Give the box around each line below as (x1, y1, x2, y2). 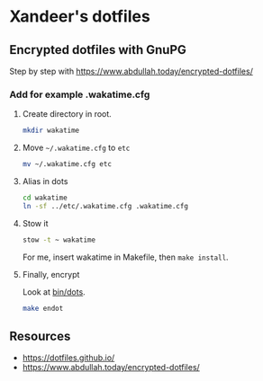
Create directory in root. (22, 109, 113, 120)
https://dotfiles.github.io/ (22, 352, 115, 363)
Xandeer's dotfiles (9, 6, 150, 27)
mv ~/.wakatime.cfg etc (22, 160, 113, 169)
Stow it (22, 217, 49, 228)
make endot (22, 304, 64, 313)
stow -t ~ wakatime (22, 235, 96, 244)
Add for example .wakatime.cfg (9, 88, 150, 101)
